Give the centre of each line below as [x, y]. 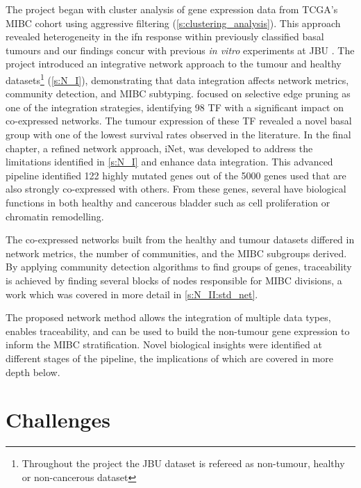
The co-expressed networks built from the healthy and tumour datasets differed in [180, 239]
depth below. [33, 372]
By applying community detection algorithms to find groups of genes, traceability [179, 267]
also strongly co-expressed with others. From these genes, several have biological [176, 189]
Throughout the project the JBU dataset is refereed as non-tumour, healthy [183, 463]
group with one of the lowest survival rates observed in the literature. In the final [178, 134]
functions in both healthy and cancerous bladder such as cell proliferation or [168, 202]
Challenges [58, 420]
